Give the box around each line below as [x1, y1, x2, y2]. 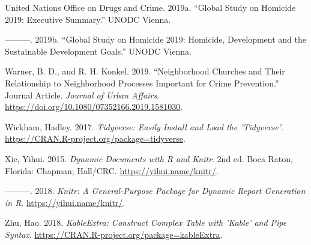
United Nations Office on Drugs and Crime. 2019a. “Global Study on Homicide [5, 1, 296, 13]
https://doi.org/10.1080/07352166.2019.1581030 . [5, 100, 183, 113]
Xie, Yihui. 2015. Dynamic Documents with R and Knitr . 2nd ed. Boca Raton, [5, 152, 293, 165]
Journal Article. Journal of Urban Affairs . [5, 88, 160, 101]
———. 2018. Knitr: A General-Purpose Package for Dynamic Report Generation [5, 184, 306, 197]
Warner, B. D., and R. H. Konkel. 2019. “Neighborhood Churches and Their [5, 65, 285, 77]
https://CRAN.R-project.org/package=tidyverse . [5, 132, 186, 145]
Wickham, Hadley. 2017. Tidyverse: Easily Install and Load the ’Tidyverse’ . [5, 120, 283, 133]
